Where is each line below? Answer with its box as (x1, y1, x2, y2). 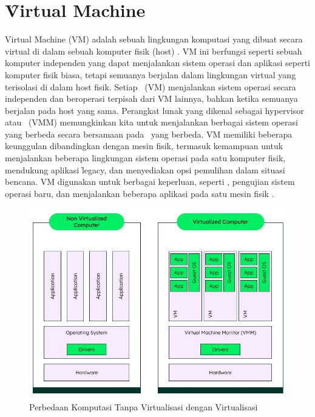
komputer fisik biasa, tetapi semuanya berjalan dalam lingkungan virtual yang (5, 68, 296, 81)
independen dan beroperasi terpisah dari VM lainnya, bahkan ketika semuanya (5, 92, 298, 105)
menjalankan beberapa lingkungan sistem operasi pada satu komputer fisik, (5, 152, 286, 164)
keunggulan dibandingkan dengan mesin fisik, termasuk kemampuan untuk (5, 139, 283, 152)
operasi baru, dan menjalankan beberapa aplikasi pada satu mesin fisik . (5, 187, 274, 199)
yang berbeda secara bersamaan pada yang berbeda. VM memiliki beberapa (5, 127, 293, 140)
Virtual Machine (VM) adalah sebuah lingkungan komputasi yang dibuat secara (5, 33, 303, 45)
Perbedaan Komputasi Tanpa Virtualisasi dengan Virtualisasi (29, 400, 258, 413)
